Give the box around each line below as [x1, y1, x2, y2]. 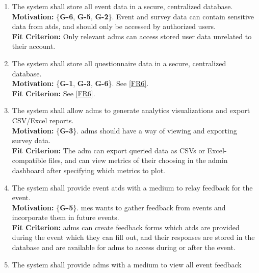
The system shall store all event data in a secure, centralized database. [12, 1, 233, 11]
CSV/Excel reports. [12, 115, 74, 125]
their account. [12, 41, 56, 51]
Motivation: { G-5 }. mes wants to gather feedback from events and [12, 202, 226, 212]
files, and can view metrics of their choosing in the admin [48, 155, 228, 166]
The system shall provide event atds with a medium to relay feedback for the [12, 182, 253, 193]
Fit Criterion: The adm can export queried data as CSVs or [12, 145, 205, 155]
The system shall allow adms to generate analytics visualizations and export [12, 105, 250, 116]
